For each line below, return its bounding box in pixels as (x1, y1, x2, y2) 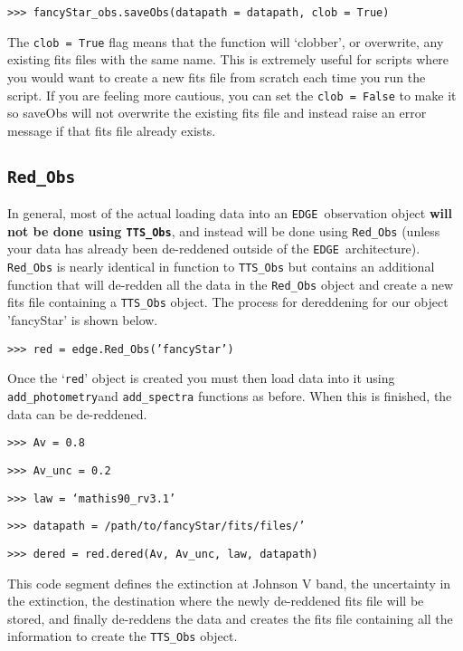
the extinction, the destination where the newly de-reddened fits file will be (7, 591, 424, 610)
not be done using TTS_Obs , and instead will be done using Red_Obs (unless (7, 221, 440, 240)
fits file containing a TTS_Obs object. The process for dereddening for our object (7, 292, 449, 311)
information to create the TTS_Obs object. (7, 627, 238, 646)
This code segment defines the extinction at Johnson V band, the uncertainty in (7, 573, 451, 592)
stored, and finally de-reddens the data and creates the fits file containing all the (7, 608, 453, 627)
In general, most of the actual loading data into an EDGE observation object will (7, 204, 452, 223)
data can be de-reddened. (7, 404, 147, 423)
